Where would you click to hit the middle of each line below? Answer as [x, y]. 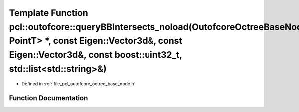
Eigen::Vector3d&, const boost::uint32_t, [96, 55]
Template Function [49, 13]
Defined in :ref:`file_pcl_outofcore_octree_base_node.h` [78, 83]
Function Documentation [49, 98]
